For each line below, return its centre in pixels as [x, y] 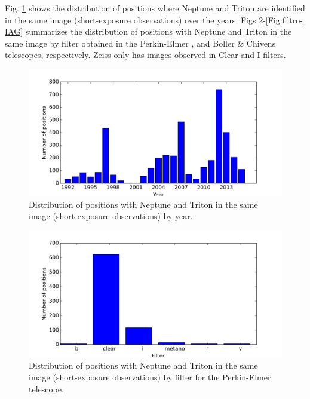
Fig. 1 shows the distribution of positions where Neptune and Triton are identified [155, 8]
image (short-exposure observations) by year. [111, 216]
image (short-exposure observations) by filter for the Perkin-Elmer [150, 377]
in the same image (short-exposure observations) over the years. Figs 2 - [135, 19]
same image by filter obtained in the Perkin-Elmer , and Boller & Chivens [140, 43]
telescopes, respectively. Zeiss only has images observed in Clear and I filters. [145, 55]
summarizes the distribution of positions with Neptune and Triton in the [159, 31]
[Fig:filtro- [284, 19]
